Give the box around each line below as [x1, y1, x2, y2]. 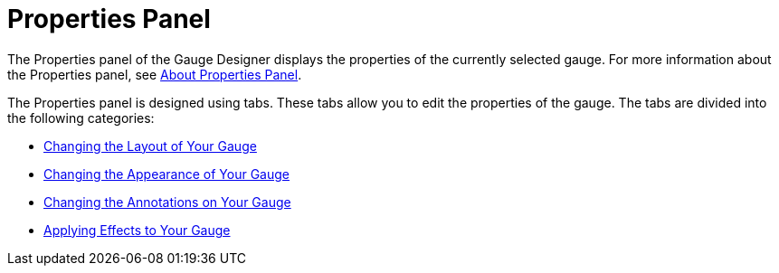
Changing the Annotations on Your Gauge [43, 193, 291, 210]
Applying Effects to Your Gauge [43, 221, 231, 238]
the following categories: [7, 109, 155, 126]
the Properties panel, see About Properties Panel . [7, 66, 302, 82]
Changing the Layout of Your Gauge [43, 137, 257, 154]
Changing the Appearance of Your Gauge [43, 165, 290, 182]
